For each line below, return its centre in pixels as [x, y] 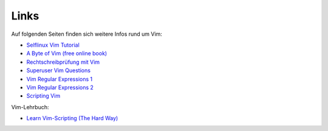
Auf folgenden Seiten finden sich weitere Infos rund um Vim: [87, 34]
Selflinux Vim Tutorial [53, 45]
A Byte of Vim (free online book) [67, 53]
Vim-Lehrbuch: [30, 107]
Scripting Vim [43, 96]
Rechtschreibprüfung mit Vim [63, 62]
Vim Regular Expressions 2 [60, 87]
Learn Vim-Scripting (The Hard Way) [72, 118]
